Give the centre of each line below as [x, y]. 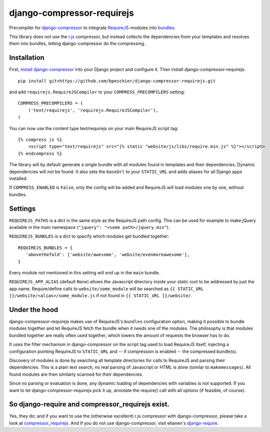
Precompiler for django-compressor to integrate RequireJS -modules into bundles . [92, 28]
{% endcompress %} [40, 153]
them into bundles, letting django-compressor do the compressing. [77, 43]
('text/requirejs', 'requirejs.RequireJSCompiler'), [93, 110]
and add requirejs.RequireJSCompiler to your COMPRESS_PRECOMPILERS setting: [97, 92]
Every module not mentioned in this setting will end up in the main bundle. [85, 272]
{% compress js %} [40, 139]
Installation [27, 58]
